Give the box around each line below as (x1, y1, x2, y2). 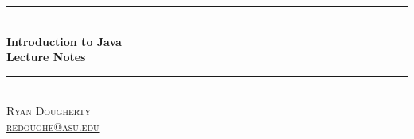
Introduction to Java (6, 33, 122, 49)
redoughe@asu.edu (6, 118, 100, 134)
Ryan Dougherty (6, 102, 92, 119)
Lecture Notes (6, 48, 86, 65)
